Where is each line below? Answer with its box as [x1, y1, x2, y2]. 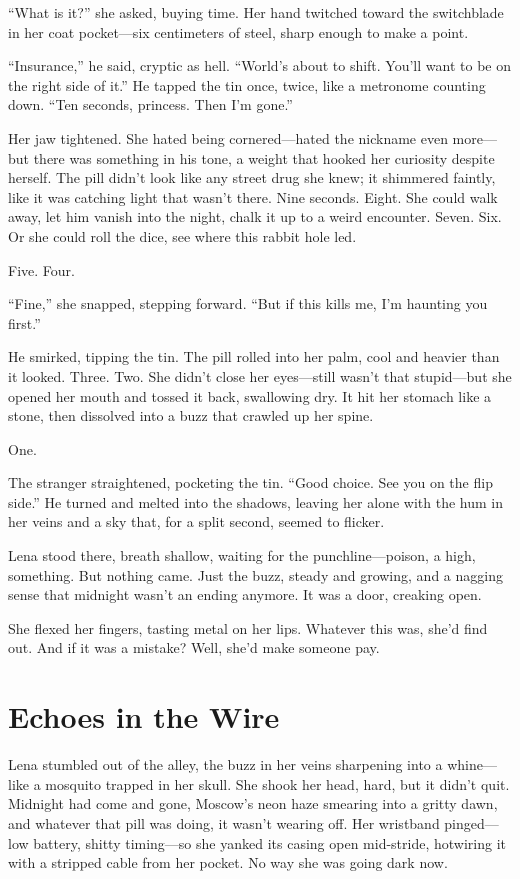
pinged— [444, 812, 499, 833]
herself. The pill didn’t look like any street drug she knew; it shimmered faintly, [8, 167, 496, 188]
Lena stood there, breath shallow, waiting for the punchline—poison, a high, [8, 545, 476, 566]
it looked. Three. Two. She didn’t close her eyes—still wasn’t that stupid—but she [8, 365, 512, 386]
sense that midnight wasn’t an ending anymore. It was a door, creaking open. [8, 584, 482, 605]
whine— [447, 754, 497, 775]
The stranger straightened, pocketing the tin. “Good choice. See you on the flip [8, 472, 493, 493]
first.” [8, 312, 41, 333]
